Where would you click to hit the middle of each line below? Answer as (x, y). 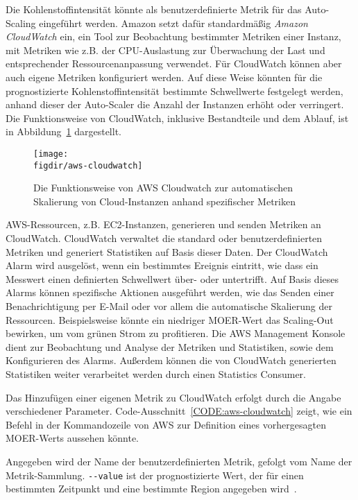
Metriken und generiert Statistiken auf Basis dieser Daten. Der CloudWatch (167, 251)
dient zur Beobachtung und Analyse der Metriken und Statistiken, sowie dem (170, 346)
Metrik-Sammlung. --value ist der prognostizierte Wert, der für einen (155, 475)
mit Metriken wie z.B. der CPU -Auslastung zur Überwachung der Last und (165, 50)
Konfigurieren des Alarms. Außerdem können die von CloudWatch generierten (171, 360)
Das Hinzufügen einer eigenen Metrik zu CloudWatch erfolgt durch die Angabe (173, 397)
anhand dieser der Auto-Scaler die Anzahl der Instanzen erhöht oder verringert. (175, 104)
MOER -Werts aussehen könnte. (73, 438)
